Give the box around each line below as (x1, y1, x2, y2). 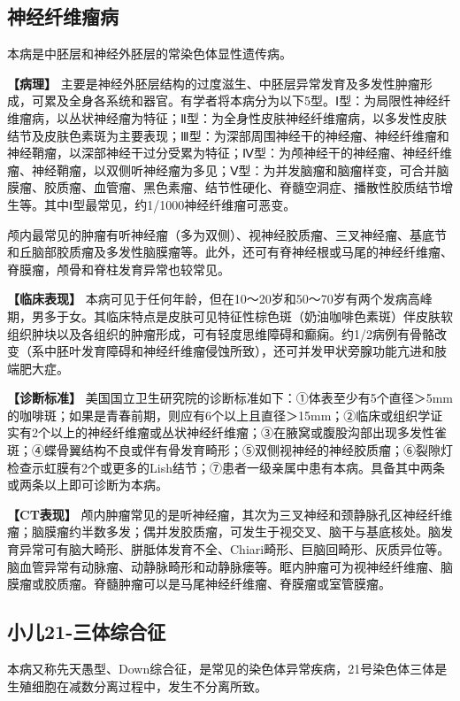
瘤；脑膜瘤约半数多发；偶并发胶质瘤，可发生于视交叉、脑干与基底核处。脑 (7, 522, 441, 541)
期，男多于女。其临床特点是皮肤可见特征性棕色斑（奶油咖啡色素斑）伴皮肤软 (7, 306, 453, 325)
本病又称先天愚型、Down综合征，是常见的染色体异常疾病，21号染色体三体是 (7, 659, 448, 678)
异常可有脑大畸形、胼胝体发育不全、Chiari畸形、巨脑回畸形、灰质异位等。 (19, 540, 450, 558)
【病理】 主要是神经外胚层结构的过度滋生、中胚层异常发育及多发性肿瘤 (7, 73, 420, 92)
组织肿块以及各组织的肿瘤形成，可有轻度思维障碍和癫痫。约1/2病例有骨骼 (7, 324, 434, 343)
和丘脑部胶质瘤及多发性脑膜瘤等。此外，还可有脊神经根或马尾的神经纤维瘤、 (7, 243, 453, 261)
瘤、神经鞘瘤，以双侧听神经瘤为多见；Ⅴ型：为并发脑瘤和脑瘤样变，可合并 (7, 160, 437, 179)
